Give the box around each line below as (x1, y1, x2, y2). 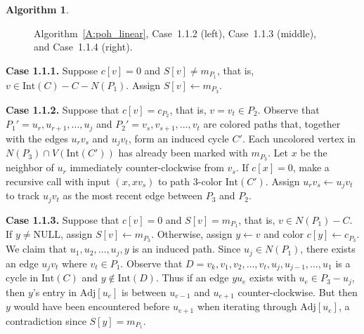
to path (157, 173, 190, 188)
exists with (249, 270, 296, 285)
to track (6, 188, 40, 203)
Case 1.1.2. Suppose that (6, 102, 119, 116)
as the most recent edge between (63, 188, 203, 203)
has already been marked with (118, 145, 248, 160)
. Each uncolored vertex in (242, 131, 356, 145)
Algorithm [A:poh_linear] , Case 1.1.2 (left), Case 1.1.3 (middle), (34, 25, 317, 40)
